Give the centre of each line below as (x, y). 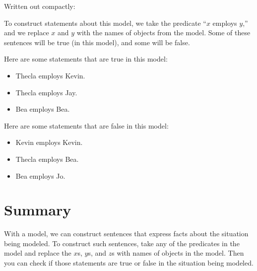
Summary (38, 210)
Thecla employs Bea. (47, 159)
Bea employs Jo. (40, 175)
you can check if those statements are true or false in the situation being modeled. (129, 263)
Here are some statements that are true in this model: (86, 59)
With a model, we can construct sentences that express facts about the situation (126, 234)
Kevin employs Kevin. (49, 142)
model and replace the (38, 253)
